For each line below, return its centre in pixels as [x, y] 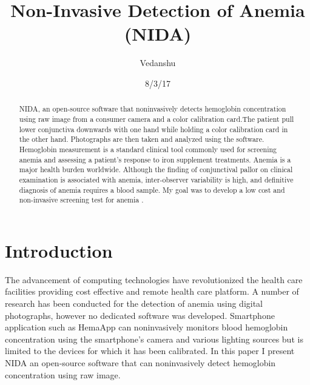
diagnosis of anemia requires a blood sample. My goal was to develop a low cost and [152, 189]
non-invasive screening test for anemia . [81, 200]
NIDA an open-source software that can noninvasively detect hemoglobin [140, 362]
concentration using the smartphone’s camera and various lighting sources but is [154, 339]
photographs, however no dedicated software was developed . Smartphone [140, 315]
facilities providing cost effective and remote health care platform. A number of [152, 291]
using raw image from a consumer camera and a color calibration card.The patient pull [157, 119]
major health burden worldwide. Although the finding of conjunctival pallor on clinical [156, 169]
